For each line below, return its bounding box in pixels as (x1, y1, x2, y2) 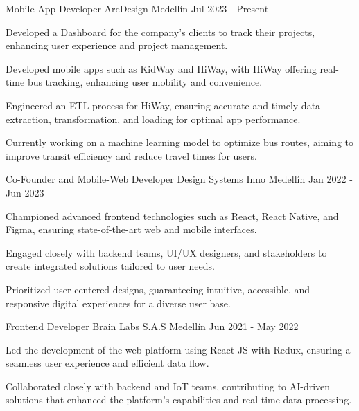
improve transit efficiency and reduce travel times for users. (6, 148, 257, 163)
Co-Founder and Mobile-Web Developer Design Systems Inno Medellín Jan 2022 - (6, 172, 353, 186)
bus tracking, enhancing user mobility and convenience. (27, 75, 263, 89)
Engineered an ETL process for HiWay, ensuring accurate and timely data (6, 98, 321, 112)
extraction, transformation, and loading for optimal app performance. (6, 111, 301, 126)
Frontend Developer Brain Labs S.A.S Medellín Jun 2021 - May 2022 (6, 319, 299, 334)
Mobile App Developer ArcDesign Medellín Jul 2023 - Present (6, 1, 269, 15)
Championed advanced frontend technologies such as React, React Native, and (6, 208, 339, 223)
